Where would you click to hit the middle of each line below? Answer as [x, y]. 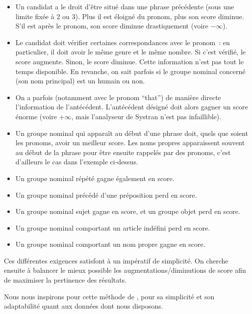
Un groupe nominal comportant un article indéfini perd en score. [113, 227]
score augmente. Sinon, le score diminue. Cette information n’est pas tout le [129, 61]
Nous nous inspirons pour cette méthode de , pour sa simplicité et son [109, 296]
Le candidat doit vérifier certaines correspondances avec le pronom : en [123, 42]
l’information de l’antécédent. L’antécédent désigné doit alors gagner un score [132, 107]
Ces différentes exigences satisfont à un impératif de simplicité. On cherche [116, 260]
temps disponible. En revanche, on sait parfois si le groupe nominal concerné [130, 71]
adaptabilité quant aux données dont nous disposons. [84, 306]
